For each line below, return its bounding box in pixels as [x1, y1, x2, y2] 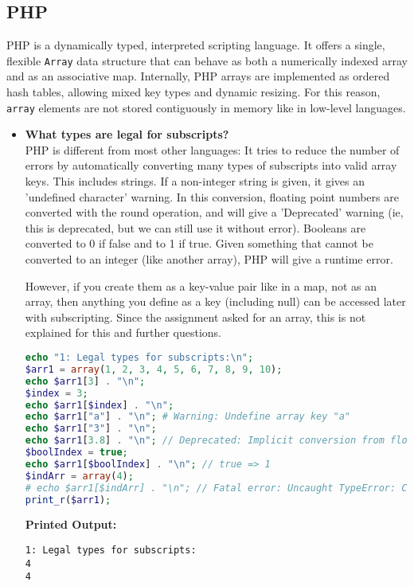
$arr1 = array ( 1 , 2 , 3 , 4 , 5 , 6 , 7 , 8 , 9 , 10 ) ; [25, 363, 283, 375]
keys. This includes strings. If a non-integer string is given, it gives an [25, 173, 365, 189]
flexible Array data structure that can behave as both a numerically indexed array [6, 52, 408, 68]
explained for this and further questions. [25, 324, 221, 341]
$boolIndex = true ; [25, 447, 128, 459]
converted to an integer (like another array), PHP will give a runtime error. [25, 251, 393, 268]
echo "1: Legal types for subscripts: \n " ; [25, 352, 254, 364]
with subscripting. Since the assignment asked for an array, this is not [25, 308, 366, 325]
